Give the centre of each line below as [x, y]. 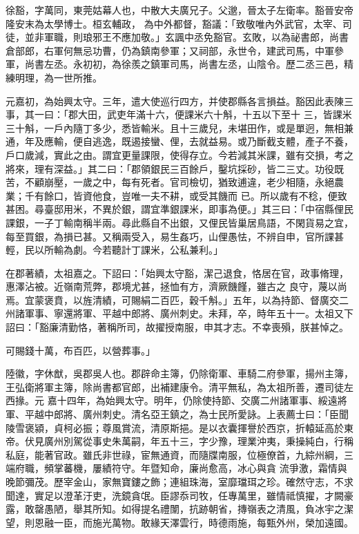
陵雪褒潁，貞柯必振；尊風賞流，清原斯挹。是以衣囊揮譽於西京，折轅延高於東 [179, 427]
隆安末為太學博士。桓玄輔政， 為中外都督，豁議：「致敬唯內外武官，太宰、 [174, 23]
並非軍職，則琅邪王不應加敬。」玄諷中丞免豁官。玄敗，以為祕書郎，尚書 [186, 37]
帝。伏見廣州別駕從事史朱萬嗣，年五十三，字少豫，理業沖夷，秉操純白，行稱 [179, 441]
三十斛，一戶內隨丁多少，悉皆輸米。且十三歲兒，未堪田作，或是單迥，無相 [175, 127]
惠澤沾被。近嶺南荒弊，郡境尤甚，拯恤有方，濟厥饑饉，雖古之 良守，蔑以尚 [176, 286]
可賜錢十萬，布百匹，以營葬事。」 [80, 350]
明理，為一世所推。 [58, 77]
